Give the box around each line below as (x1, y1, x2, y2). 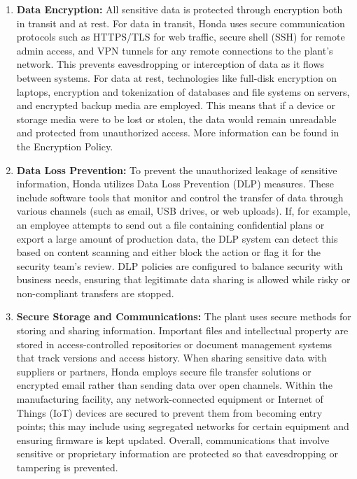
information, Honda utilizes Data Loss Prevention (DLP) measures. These (16, 176, 335, 191)
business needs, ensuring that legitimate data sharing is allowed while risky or (16, 272, 351, 287)
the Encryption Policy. (16, 138, 113, 153)
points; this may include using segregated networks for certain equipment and (16, 419, 349, 434)
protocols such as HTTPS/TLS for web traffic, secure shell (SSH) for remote (16, 29, 345, 44)
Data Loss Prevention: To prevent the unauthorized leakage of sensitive (16, 162, 337, 177)
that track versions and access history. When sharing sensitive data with (16, 350, 327, 365)
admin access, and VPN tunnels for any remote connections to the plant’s (16, 43, 333, 57)
